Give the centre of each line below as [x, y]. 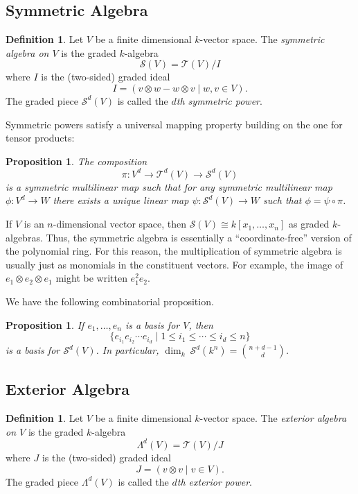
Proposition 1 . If [45, 324]
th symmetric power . [219, 100]
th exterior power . [215, 481]
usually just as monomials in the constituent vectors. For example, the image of [174, 264]
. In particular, [127, 350]
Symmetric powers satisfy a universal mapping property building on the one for [174, 124]
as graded [309, 224]
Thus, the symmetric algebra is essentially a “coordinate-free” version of [199, 237]
